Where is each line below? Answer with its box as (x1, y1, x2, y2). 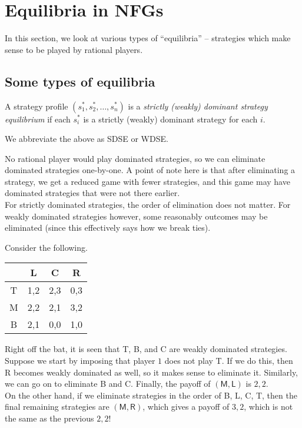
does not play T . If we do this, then (164, 354, 293, 367)
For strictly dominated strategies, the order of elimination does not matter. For (5, 198, 291, 211)
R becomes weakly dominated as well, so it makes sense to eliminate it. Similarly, (5, 366, 298, 378)
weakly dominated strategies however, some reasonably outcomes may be (5, 210, 268, 222)
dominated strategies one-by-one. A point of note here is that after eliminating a (5, 164, 296, 176)
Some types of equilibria (5, 72, 155, 90)
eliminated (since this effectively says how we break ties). (5, 221, 211, 234)
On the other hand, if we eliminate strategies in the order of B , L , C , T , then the (5, 389, 297, 401)
